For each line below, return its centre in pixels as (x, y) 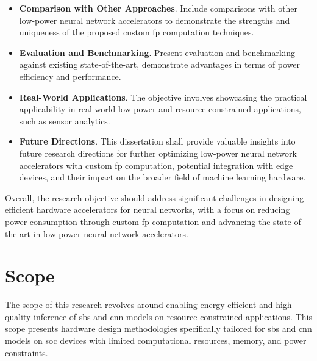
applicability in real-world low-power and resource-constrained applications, (160, 109)
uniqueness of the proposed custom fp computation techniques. (137, 32)
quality (18, 316)
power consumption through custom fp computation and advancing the (138, 221)
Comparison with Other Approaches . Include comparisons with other (158, 8)
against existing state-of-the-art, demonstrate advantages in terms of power (160, 64)
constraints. (27, 352)
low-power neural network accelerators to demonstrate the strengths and (155, 20)
